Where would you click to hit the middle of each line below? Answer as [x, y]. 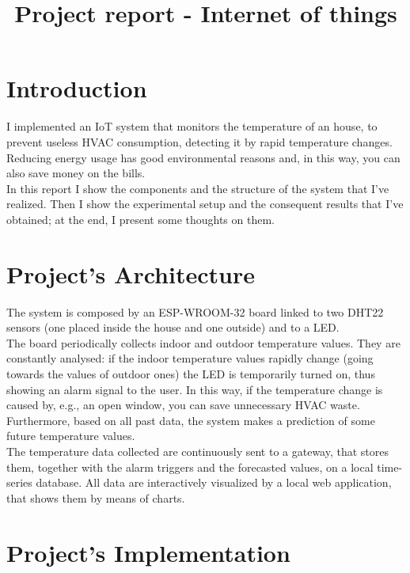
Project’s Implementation [148, 552]
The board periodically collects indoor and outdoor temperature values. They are [203, 342]
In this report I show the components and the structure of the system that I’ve [198, 188]
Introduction [77, 88]
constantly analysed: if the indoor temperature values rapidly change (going [190, 358]
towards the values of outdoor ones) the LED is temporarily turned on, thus [191, 373]
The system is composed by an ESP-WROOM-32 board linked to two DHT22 [195, 311]
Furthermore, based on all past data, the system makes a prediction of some [191, 420]
